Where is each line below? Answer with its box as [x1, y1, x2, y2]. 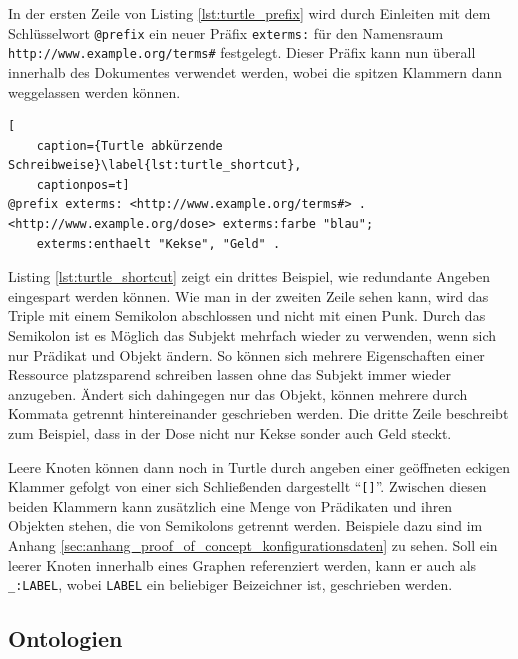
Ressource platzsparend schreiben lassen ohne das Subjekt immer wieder [8, 364, 452, 385]
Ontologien [8, 623, 123, 654]
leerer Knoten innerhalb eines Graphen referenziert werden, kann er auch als [8, 554, 477, 575]
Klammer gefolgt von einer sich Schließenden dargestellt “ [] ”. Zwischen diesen [8, 476, 487, 497]
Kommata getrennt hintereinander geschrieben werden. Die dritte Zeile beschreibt [8, 403, 509, 424]
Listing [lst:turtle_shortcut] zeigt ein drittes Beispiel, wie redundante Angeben [8, 266, 491, 287]
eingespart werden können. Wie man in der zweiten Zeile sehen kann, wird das [8, 285, 489, 306]
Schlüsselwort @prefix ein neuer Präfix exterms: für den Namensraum [8, 22, 444, 43]
